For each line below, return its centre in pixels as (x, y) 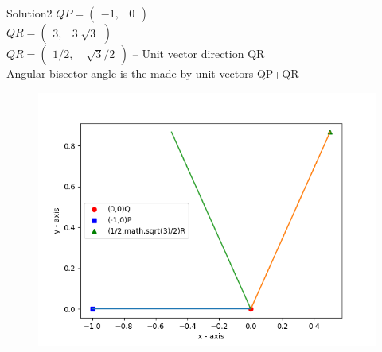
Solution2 (29, 13)
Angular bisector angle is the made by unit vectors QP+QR (153, 73)
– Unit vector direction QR (199, 53)
